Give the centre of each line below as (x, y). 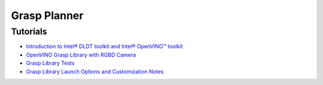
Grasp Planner (47, 15)
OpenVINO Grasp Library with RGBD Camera (81, 55)
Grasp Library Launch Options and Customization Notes (95, 71)
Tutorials (29, 32)
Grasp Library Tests (50, 63)
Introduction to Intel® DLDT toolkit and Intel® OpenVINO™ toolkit (104, 46)
